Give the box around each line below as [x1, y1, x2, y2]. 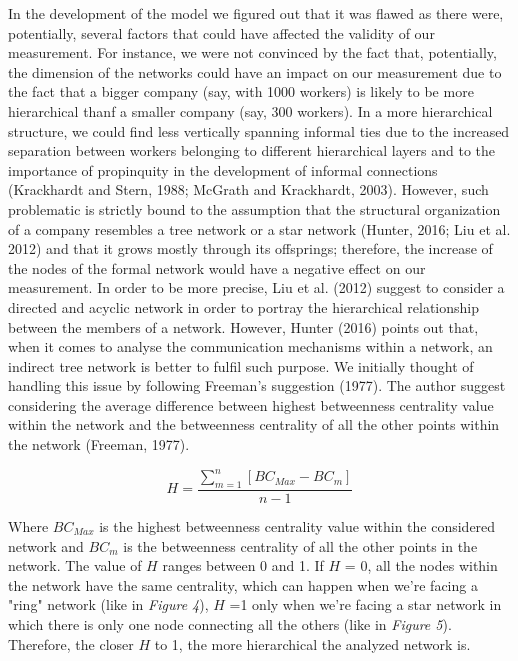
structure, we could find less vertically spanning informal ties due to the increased [8, 120, 510, 141]
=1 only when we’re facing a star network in [229, 594, 502, 615]
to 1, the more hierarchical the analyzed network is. [154, 633, 471, 654]
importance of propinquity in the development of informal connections [8, 159, 438, 180]
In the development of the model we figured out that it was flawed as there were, [8, 3, 504, 23]
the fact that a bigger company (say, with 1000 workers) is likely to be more [8, 81, 474, 102]
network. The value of [8, 555, 142, 576]
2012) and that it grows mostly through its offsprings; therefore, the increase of [8, 238, 493, 259]
